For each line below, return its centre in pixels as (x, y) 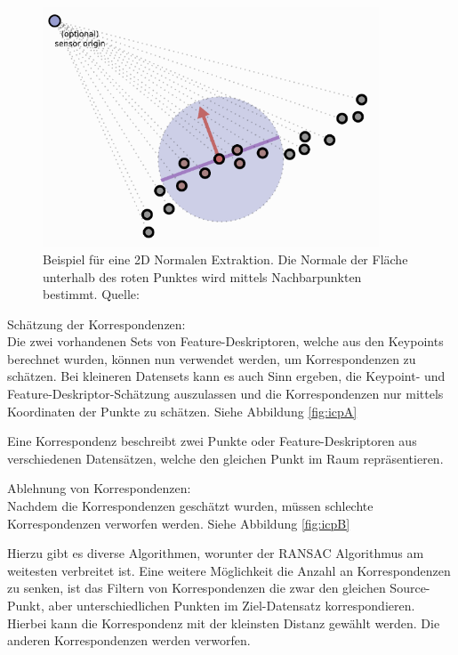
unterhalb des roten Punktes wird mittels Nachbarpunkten (202, 276)
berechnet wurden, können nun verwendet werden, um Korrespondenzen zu (212, 358)
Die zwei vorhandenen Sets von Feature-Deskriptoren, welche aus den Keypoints (225, 341)
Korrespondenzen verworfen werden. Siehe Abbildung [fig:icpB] (179, 523)
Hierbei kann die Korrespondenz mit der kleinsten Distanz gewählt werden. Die (224, 623)
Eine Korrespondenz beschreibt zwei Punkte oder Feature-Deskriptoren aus (212, 441)
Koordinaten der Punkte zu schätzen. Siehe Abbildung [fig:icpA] (182, 411)
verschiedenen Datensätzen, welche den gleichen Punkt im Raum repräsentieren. (225, 458)
